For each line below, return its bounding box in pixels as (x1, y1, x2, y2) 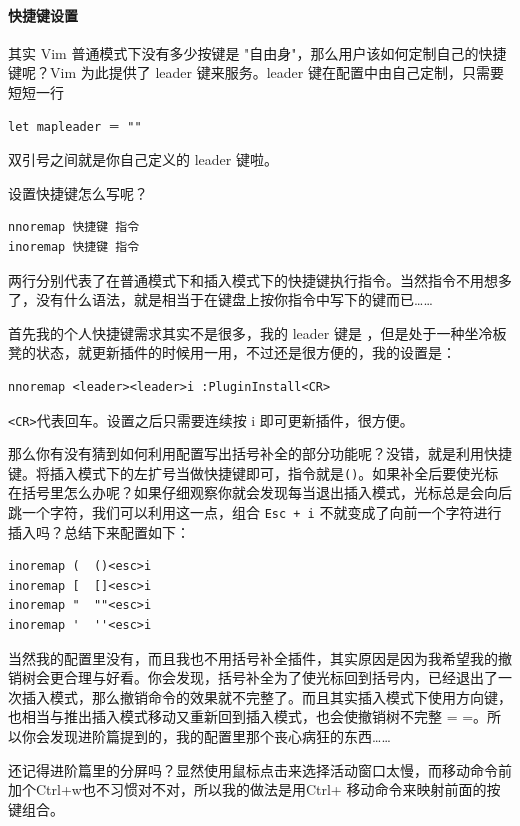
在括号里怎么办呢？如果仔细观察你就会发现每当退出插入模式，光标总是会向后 (8, 482, 512, 503)
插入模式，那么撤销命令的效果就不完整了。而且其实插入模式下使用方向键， (21, 686, 512, 707)
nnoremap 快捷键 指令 (8, 220, 140, 235)
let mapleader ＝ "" (8, 119, 142, 134)
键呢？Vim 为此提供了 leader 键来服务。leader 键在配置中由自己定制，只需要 (8, 62, 504, 83)
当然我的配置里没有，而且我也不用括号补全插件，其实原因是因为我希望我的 (8, 647, 498, 668)
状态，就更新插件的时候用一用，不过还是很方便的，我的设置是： (35, 342, 456, 363)
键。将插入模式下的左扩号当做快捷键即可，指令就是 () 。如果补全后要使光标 (8, 462, 499, 483)
